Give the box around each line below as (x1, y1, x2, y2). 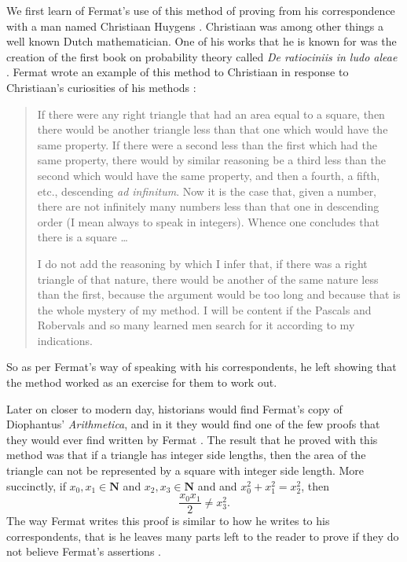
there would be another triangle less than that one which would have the (37, 121, 388, 138)
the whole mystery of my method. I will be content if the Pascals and (37, 301, 372, 318)
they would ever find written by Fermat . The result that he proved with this (6, 431, 378, 447)
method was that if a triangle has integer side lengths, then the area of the (6, 446, 366, 463)
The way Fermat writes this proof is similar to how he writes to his (6, 512, 330, 529)
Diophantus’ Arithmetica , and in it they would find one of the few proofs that (6, 416, 380, 432)
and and (197, 477, 237, 494)
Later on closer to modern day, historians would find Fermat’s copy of (6, 400, 343, 417)
